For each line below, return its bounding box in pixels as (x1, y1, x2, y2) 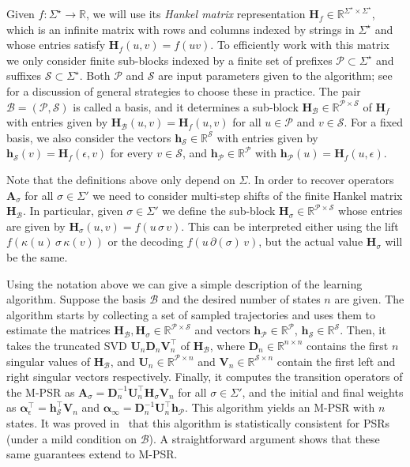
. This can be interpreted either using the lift (181, 217, 399, 234)
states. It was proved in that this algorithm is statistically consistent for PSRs (6, 414, 390, 431)
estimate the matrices (6, 322, 111, 338)
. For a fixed (344, 114, 404, 130)
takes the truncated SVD (6, 337, 127, 353)
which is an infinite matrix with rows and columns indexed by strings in (6, 21, 355, 37)
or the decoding (107, 233, 183, 250)
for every (110, 145, 153, 161)
